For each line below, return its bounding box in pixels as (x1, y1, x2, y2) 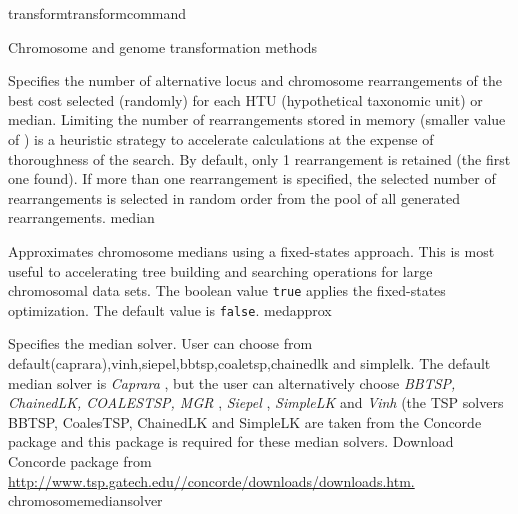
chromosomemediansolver (8, 490, 163, 511)
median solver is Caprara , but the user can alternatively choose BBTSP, (8, 372, 456, 393)
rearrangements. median (8, 207, 155, 228)
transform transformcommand (8, 3, 187, 23)
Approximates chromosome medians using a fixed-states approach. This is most (8, 240, 495, 261)
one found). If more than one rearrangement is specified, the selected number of (8, 168, 496, 189)
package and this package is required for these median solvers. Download (8, 431, 454, 452)
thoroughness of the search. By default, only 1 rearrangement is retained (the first (8, 148, 511, 169)
